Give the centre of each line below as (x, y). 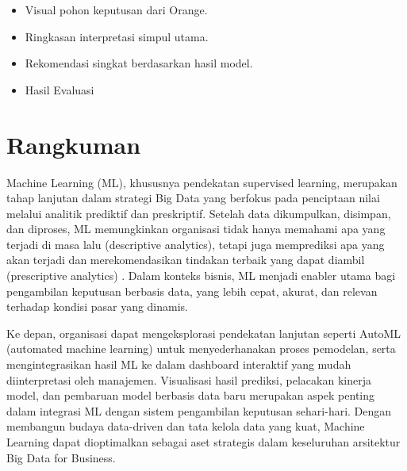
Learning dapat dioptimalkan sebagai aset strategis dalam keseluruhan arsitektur (203, 442)
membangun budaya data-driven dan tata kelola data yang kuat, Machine (186, 426)
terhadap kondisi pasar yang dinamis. (98, 306)
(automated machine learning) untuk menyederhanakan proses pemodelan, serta (201, 348)
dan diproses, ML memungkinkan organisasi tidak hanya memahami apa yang (196, 229)
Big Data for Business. (61, 457)
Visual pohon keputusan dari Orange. (116, 10)
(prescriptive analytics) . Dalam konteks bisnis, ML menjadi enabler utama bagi (201, 276)
